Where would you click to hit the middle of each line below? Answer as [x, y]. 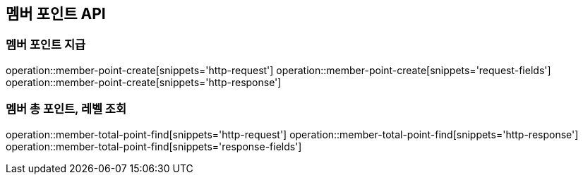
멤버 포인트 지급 [46, 45]
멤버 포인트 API [56, 14]
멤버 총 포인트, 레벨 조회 [66, 109]
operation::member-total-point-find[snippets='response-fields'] [154, 146]
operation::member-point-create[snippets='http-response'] [144, 82]
